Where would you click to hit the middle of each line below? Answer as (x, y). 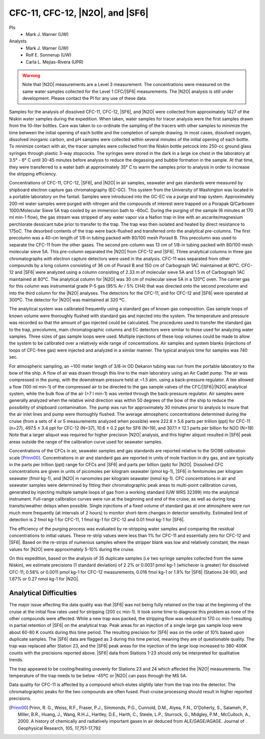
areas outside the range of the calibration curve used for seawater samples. (86, 442)
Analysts (18, 41)
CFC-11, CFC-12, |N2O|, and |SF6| (79, 13)
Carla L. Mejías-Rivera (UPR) (54, 62)
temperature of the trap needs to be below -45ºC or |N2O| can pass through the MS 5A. (98, 676)
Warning (31, 75)
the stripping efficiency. (33, 174)
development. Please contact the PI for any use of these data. (85, 98)
